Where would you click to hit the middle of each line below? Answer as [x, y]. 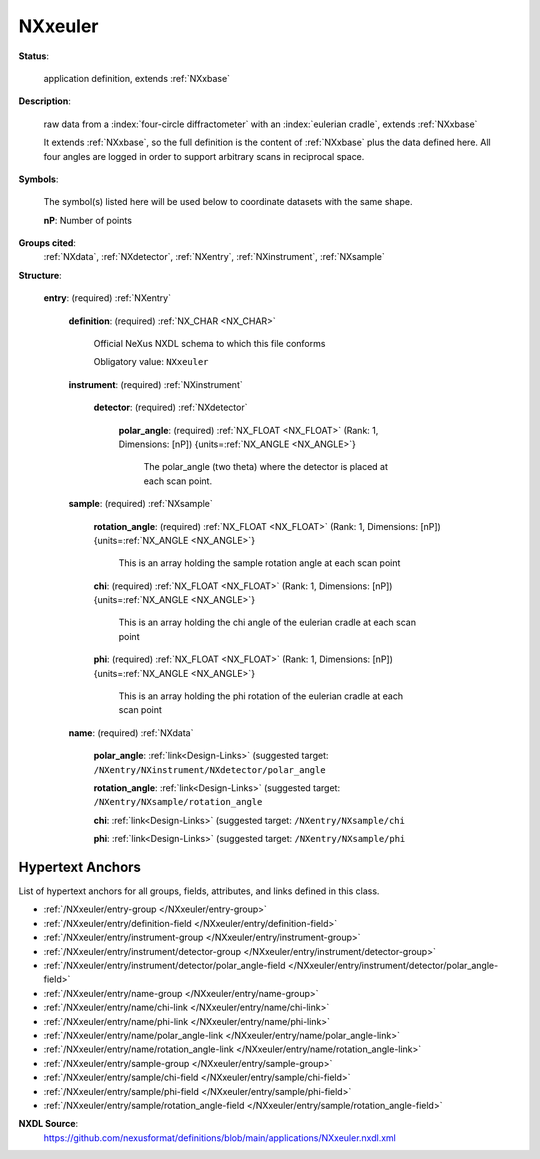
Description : [45, 101]
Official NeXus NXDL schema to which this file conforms [209, 344]
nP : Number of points [87, 220]
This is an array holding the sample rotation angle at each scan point [259, 563]
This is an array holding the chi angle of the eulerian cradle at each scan [267, 622]
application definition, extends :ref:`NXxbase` [136, 78]
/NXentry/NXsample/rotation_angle [178, 802]
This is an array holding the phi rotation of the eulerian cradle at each [261, 696]
